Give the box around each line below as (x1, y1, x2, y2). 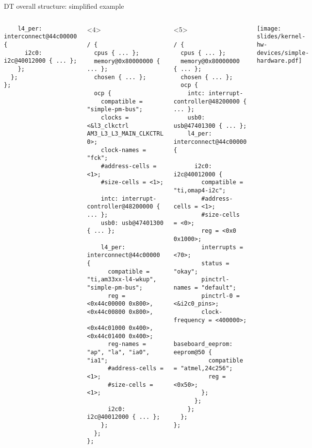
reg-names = (108, 341, 147, 348)
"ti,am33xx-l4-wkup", (87, 276, 157, 283)
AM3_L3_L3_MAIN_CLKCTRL (87, 130, 164, 138)
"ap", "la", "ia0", (87, 349, 150, 356)
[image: (257, 25, 281, 32)
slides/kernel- (257, 33, 306, 40)
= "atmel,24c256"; (173, 365, 233, 372)
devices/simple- (257, 49, 309, 56)
